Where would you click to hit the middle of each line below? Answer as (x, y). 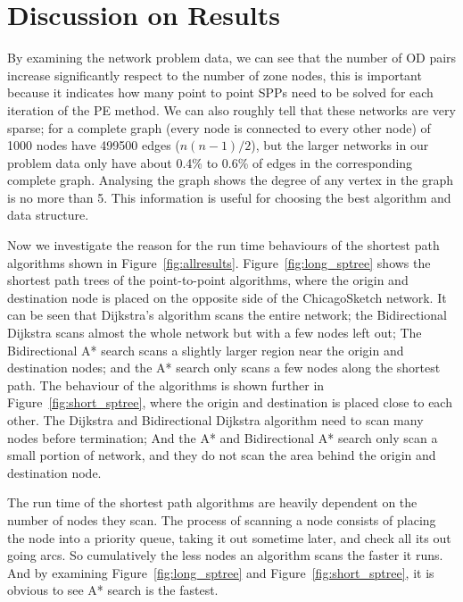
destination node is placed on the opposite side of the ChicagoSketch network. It (227, 297)
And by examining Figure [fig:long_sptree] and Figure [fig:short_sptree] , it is (221, 572)
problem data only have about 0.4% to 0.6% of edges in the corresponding (210, 162)
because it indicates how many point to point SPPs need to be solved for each (220, 92)
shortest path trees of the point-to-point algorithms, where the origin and (208, 280)
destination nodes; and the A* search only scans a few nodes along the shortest (224, 368)
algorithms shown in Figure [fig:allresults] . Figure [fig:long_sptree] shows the (219, 262)
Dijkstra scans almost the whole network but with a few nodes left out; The (215, 333)
